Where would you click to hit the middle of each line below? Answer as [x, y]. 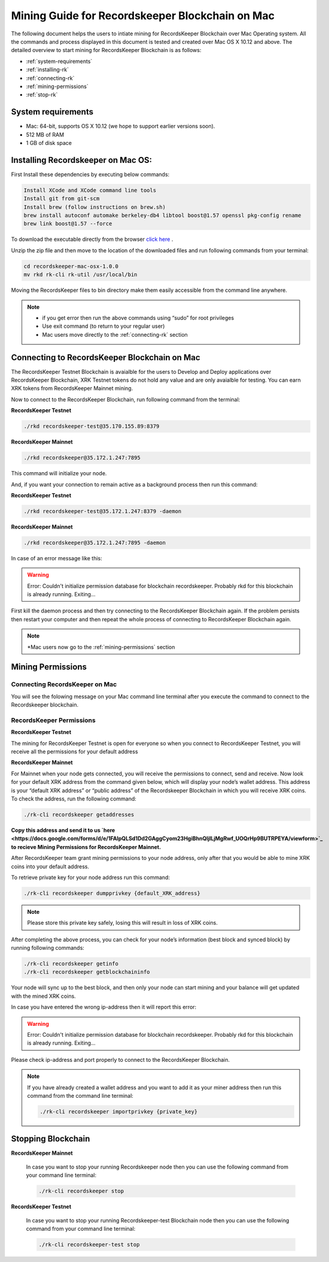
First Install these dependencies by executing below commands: [90, 174]
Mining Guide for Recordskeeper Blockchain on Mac [143, 16]
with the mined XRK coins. [43, 996]
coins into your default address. [50, 867]
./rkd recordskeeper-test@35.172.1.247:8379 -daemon [103, 511]
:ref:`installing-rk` [47, 70]
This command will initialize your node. [59, 473]
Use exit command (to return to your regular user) [103, 326]
